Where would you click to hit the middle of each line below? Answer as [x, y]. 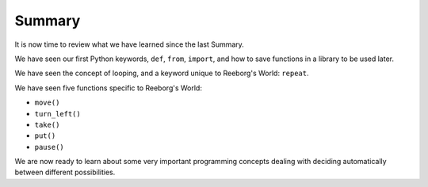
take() [47, 124]
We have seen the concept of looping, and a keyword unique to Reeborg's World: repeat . [162, 73]
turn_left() [57, 114]
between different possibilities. [65, 172]
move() [47, 103]
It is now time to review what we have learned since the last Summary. [130, 44]
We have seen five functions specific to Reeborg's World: [108, 88]
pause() [50, 147]
